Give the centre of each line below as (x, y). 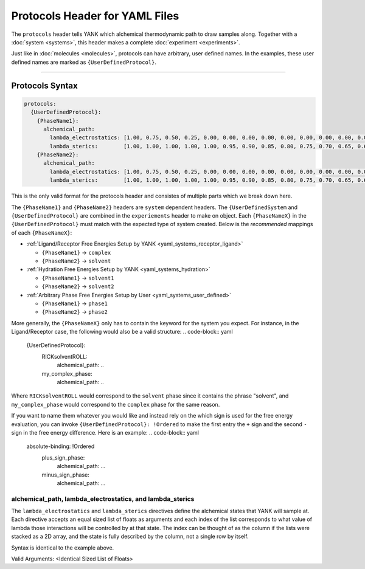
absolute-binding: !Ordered (61, 446)
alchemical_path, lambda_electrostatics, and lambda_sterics (103, 498)
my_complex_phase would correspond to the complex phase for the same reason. (116, 404)
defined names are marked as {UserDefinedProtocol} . (84, 62)
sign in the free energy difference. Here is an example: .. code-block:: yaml (105, 432)
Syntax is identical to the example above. (63, 548)
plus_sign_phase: (63, 457)
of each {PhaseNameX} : (42, 233)
